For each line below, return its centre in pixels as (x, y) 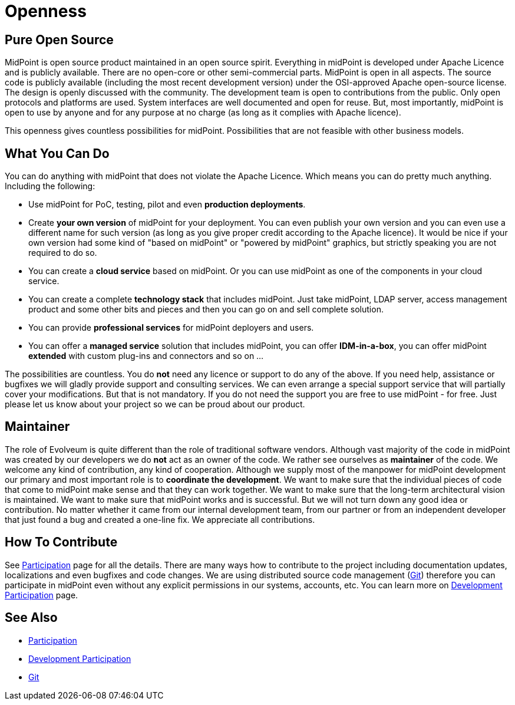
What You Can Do (57, 153)
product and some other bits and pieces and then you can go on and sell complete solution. (206, 309)
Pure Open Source (59, 39)
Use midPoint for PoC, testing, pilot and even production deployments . (167, 205)
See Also (31, 618)
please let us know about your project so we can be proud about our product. (155, 404)
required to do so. (63, 253)
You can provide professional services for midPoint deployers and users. (171, 328)
